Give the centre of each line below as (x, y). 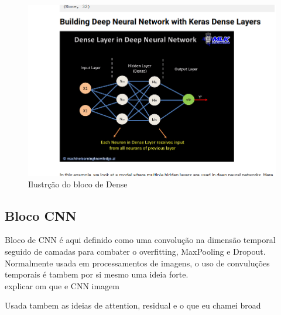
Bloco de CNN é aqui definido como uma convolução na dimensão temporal (140, 240)
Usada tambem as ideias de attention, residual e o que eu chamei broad (133, 305)
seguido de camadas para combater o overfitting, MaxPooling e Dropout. (135, 251)
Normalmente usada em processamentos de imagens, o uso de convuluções (137, 263)
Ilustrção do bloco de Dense (78, 184)
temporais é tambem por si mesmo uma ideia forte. (97, 274)
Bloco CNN (41, 215)
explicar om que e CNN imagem (62, 285)
